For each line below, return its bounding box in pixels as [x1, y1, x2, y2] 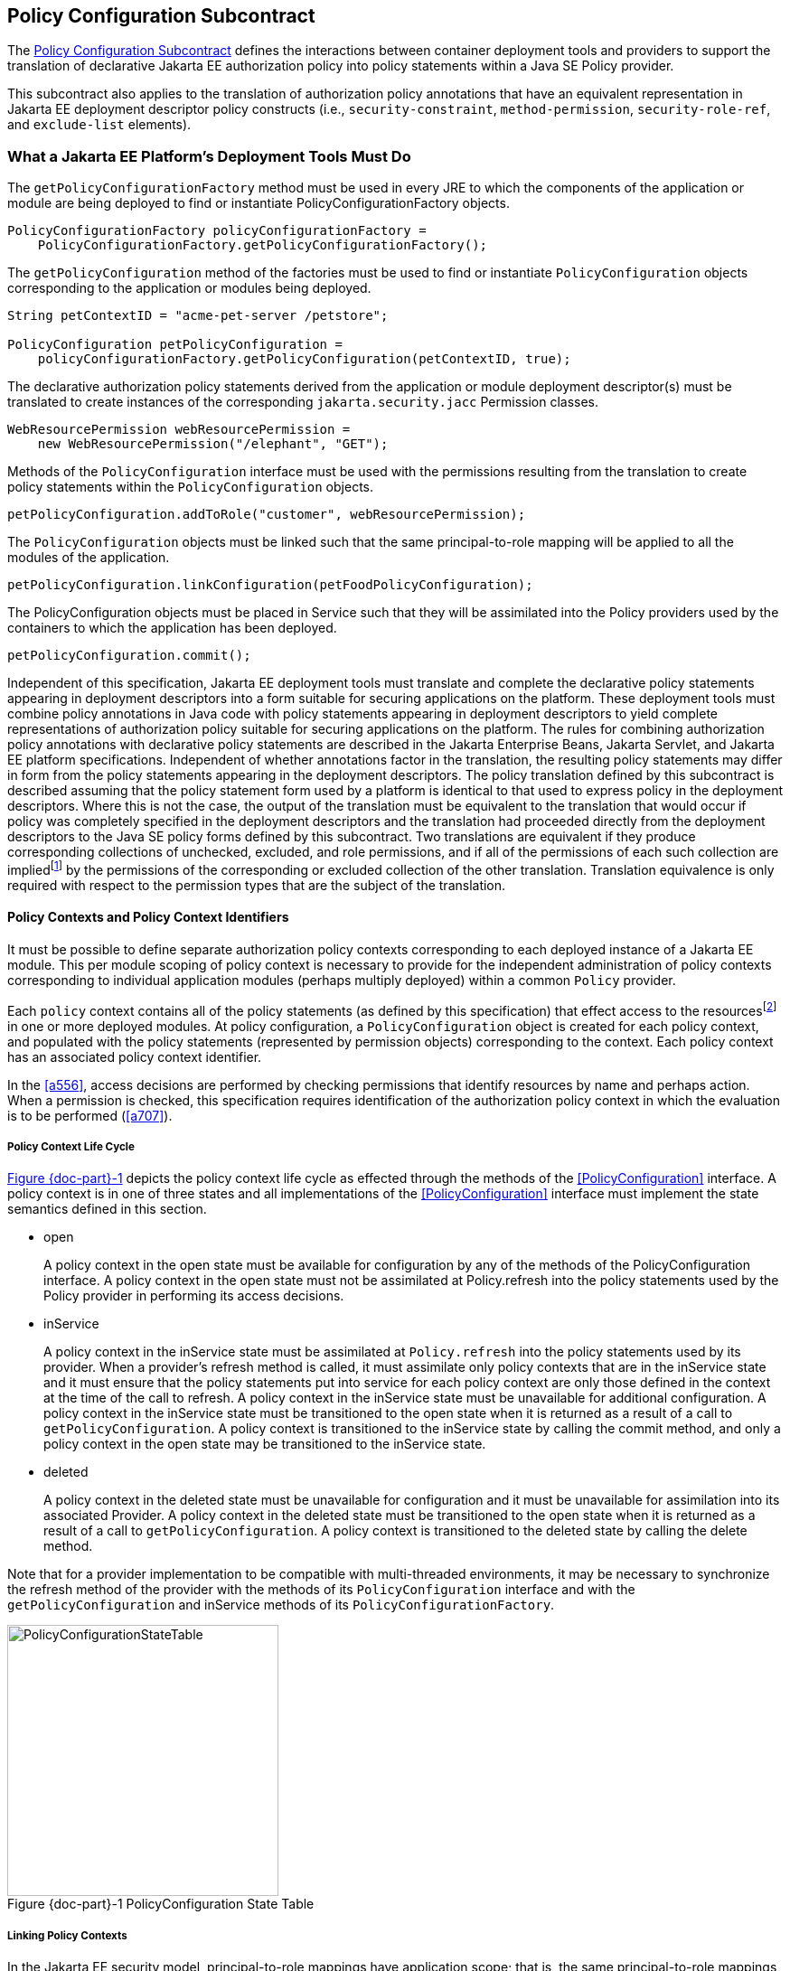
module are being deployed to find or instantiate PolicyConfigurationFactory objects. [7, 195, 510, 211]
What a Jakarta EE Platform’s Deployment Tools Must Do [7, 146, 411, 165]
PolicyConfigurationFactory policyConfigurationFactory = [7, 223, 427, 239]
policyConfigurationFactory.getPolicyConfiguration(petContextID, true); [37, 352, 571, 367]
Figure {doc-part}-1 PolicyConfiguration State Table [7, 1896, 315, 1912]
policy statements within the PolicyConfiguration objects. [7, 479, 373, 495]
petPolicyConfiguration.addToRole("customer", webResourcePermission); [7, 507, 526, 522]
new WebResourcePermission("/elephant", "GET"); [37, 436, 389, 452]
